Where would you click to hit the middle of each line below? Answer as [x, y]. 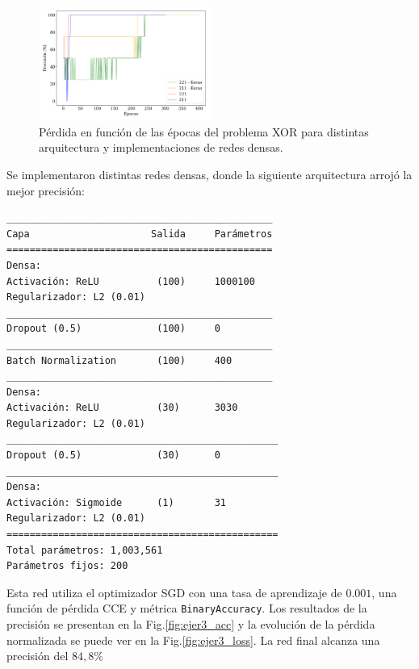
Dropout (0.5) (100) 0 [113, 329]
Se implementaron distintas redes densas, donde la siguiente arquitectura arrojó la [209, 174]
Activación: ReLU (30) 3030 [122, 408]
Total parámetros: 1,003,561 [85, 550]
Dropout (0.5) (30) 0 [113, 456]
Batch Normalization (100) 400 [119, 360]
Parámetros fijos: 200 [67, 566]
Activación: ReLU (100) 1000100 [131, 281]
